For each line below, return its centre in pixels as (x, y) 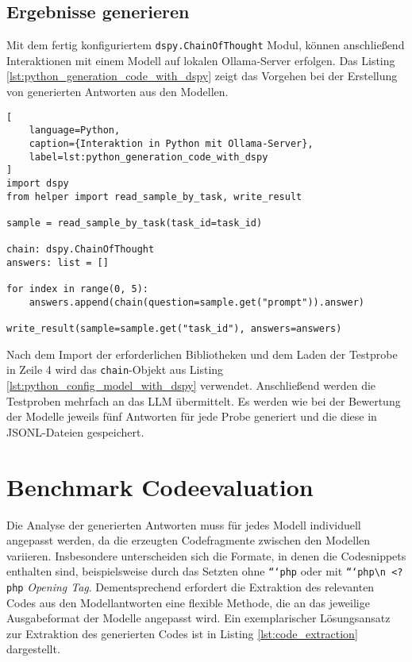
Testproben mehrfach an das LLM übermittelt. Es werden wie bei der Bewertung (204, 400)
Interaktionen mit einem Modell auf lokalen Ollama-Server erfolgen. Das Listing (201, 60)
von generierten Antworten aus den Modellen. (117, 92)
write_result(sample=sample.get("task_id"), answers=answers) (174, 329)
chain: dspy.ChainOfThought (81, 250)
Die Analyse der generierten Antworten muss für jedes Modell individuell (184, 524)
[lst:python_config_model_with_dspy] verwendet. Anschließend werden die (191, 385)
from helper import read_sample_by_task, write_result (154, 196)
